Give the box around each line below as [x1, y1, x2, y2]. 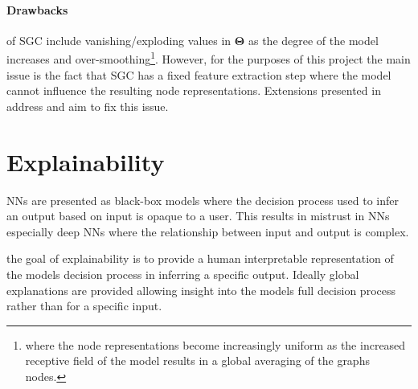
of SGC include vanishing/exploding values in [6, 31, 232, 48]
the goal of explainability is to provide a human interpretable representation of [6, 250, 394, 267]
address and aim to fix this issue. [6, 97, 169, 114]
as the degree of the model [248, 31, 379, 48]
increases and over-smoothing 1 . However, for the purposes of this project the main [6, 48, 411, 68]
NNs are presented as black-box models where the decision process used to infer [6, 191, 400, 208]
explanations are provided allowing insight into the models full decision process [6, 281, 395, 298]
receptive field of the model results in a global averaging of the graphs [25, 352, 370, 369]
